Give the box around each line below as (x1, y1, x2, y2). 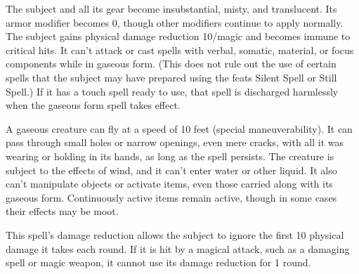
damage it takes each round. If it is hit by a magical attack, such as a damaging (6, 241, 350, 256)
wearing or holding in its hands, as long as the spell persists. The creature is (6, 148, 334, 163)
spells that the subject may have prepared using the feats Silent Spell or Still (6, 70, 337, 84)
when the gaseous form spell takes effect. (6, 98, 181, 112)
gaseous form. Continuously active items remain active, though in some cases (6, 190, 337, 204)
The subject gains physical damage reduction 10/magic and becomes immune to (6, 29, 351, 44)
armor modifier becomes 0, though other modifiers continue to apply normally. (6, 15, 344, 30)
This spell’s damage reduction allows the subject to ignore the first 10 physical (6, 227, 344, 242)
